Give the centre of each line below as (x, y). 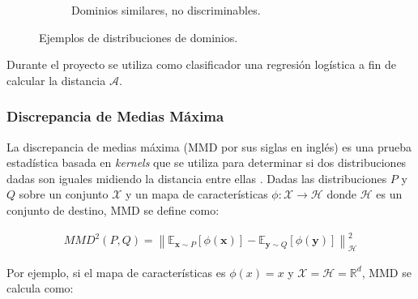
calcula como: (40, 288)
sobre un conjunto (64, 194)
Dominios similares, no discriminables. (166, 10)
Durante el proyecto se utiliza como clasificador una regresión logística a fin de (201, 64)
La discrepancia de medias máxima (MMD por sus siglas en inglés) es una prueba (209, 146)
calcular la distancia (56, 80)
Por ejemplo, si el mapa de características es (116, 272)
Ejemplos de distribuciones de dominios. (139, 37)
